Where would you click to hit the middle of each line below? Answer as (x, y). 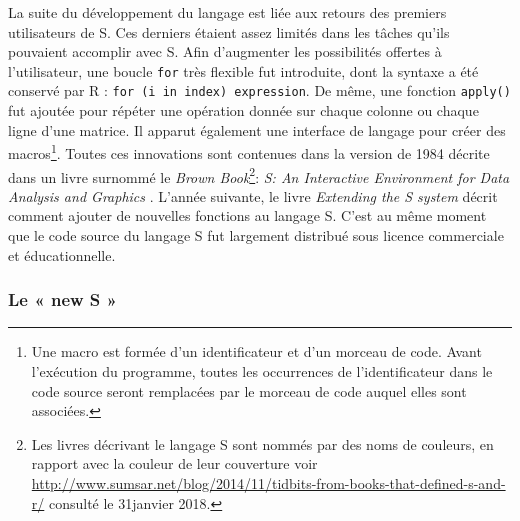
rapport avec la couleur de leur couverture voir (174, 463)
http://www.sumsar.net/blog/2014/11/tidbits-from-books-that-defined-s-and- (268, 482)
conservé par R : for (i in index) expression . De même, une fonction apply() (259, 90)
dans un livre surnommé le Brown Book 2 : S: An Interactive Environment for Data (259, 175)
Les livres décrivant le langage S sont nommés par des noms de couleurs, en (262, 443)
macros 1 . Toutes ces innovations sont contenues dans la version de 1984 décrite (249, 151)
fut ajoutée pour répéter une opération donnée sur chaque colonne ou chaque (243, 110)
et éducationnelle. (62, 254)
